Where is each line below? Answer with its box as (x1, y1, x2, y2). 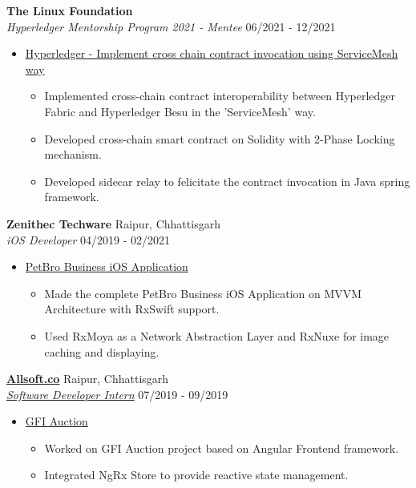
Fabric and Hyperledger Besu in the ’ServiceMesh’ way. (44, 103, 316, 119)
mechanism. (44, 146, 102, 163)
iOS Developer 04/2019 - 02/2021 (6, 231, 170, 248)
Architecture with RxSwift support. (44, 300, 220, 317)
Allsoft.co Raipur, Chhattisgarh (6, 370, 169, 387)
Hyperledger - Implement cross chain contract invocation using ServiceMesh (25, 45, 398, 62)
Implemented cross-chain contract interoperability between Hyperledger (44, 87, 396, 104)
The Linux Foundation (6, 2, 133, 18)
